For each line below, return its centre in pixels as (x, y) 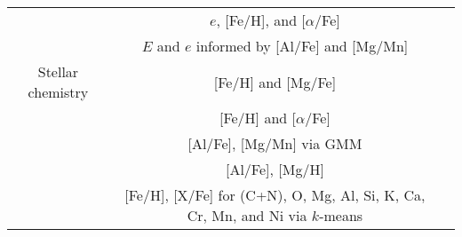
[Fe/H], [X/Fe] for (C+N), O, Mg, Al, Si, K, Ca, (275, 195)
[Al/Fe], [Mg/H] (275, 169)
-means (341, 215)
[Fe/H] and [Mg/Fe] (275, 82)
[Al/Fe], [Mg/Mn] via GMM (275, 143)
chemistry (58, 92)
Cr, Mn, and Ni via (247, 215)
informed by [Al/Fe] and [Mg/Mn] (302, 46)
